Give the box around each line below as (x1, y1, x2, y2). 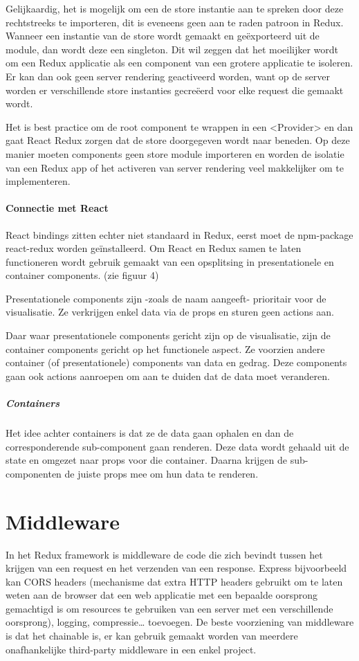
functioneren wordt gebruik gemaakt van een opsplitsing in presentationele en (6, 254, 334, 269)
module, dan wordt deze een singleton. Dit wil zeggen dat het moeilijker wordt (6, 42, 339, 56)
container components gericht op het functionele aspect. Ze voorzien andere (6, 341, 325, 356)
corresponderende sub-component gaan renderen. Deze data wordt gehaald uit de (6, 439, 349, 453)
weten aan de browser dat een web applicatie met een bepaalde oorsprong (6, 588, 317, 602)
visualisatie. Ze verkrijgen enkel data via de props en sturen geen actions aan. (6, 305, 334, 319)
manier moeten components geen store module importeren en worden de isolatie (6, 146, 344, 161)
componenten (6, 466, 62, 480)
